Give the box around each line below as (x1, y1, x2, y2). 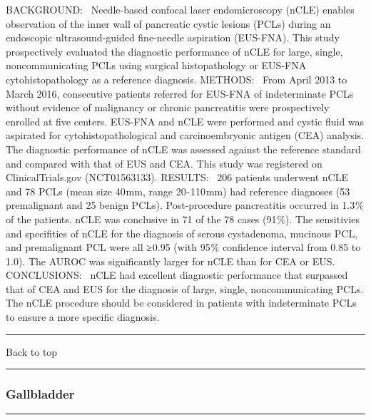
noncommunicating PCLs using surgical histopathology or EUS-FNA (6, 58, 307, 73)
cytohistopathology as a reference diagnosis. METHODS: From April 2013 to (6, 71, 347, 86)
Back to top (6, 344, 58, 359)
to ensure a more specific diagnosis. (6, 309, 160, 324)
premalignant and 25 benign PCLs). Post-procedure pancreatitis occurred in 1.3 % (6, 198, 364, 212)
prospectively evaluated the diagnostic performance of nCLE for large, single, (6, 43, 343, 58)
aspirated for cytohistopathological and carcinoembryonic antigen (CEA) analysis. (6, 128, 364, 143)
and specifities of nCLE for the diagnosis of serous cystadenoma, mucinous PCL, (6, 225, 358, 240)
